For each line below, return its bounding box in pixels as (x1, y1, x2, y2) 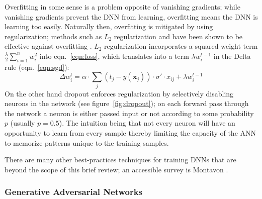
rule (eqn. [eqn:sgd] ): (5, 61, 69, 72)
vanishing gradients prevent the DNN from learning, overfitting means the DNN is (5, 11, 258, 22)
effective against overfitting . (5, 41, 92, 51)
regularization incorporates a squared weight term (104, 41, 258, 51)
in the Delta (213, 50, 251, 61)
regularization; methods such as (5, 31, 102, 41)
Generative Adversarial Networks (5, 185, 143, 198)
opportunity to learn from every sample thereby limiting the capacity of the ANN (5, 128, 256, 138)
